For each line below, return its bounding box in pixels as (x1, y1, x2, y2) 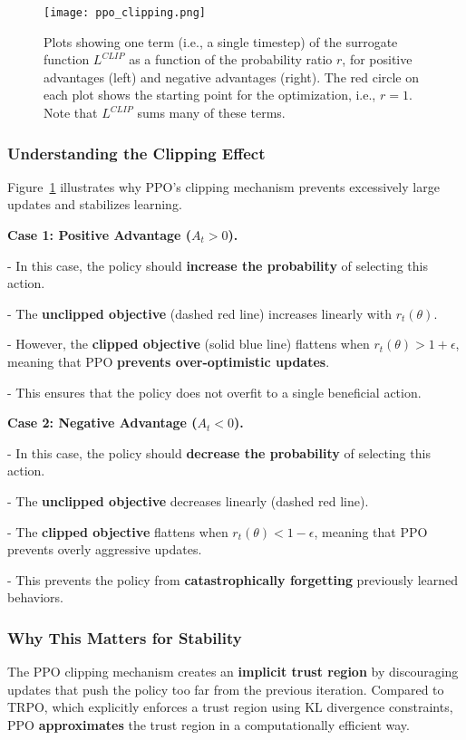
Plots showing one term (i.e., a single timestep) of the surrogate (44, 32, 398, 51)
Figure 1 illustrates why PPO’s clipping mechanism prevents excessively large (7, 177, 440, 196)
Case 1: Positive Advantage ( (7, 226, 192, 245)
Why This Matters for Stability (7, 626, 242, 649)
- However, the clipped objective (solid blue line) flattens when (7, 334, 370, 353)
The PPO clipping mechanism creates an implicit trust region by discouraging (7, 662, 459, 681)
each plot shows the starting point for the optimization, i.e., (44, 85, 376, 104)
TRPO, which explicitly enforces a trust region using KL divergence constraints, (7, 697, 453, 716)
